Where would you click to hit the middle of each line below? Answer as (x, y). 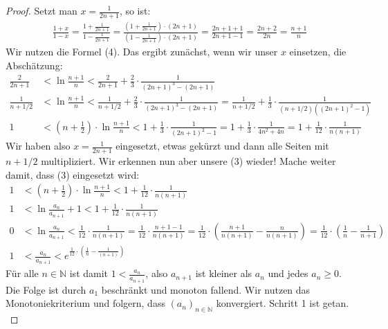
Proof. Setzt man (41, 10)
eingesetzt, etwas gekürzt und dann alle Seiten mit (222, 146)
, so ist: (135, 10)
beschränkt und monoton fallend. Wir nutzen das (206, 289)
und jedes (288, 273)
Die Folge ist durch (46, 289)
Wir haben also (38, 146)
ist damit (89, 273)
